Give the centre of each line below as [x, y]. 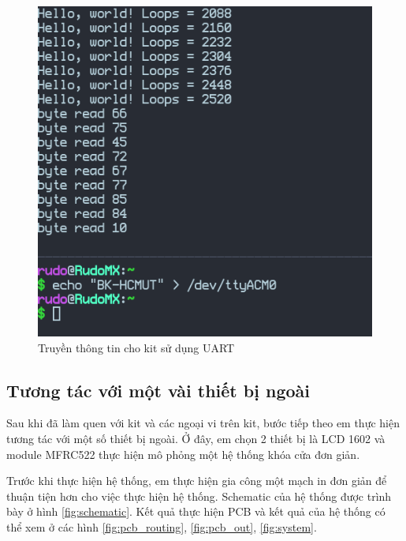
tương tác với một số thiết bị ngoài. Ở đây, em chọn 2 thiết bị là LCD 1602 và [196, 438]
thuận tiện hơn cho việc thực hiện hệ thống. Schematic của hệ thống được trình [199, 496]
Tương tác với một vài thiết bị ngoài [158, 390]
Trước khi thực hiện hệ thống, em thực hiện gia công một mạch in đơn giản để [197, 481]
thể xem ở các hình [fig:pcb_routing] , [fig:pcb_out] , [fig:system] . [162, 526]
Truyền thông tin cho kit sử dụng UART [136, 347]
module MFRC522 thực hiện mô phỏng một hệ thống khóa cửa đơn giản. [183, 454]
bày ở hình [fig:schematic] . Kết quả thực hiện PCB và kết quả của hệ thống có [196, 511]
